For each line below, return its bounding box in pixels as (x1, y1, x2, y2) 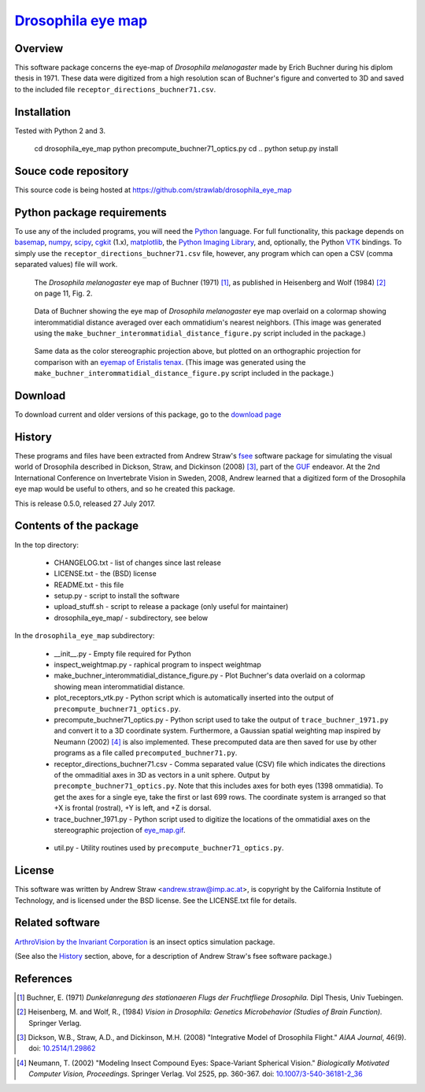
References (14, 971, 72, 985)
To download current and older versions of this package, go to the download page (14, 410, 282, 419)
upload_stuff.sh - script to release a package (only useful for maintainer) (54, 602, 289, 611)
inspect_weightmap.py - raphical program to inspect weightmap (54, 660, 261, 670)
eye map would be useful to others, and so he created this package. (14, 485, 235, 494)
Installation (14, 105, 71, 118)
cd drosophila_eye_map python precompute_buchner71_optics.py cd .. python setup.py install (34, 144, 338, 154)
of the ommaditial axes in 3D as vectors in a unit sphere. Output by (54, 770, 271, 779)
